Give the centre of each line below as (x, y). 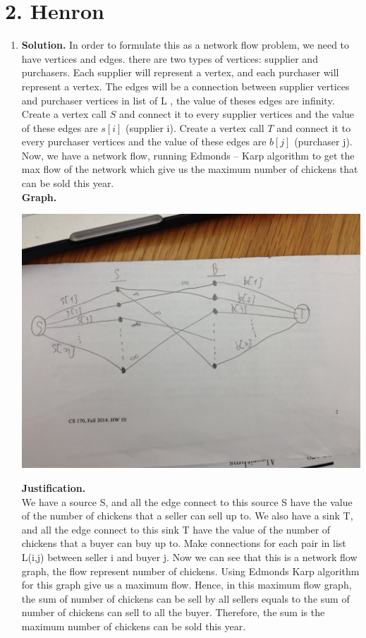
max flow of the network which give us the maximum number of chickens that (190, 169)
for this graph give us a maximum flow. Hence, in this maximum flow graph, (187, 585)
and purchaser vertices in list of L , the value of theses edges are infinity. (178, 100)
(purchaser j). (323, 142)
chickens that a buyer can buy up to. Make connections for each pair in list (184, 543)
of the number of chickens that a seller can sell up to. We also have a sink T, (187, 516)
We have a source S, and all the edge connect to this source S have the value (187, 501)
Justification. (54, 487)
